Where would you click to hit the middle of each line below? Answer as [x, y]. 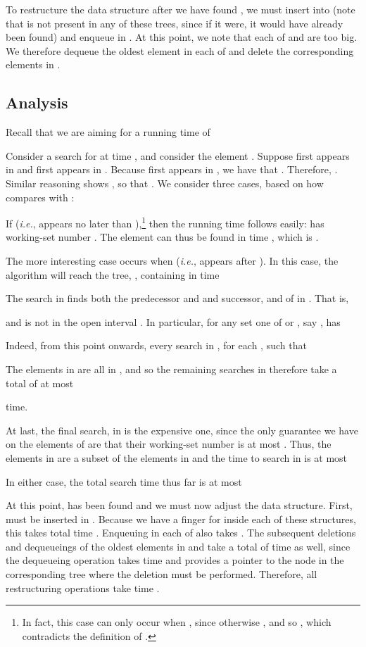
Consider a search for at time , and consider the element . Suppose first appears [178, 155]
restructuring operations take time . [83, 588]
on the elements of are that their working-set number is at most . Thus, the [169, 444]
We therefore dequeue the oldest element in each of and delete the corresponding [180, 50]
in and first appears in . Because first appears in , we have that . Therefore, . [172, 169]
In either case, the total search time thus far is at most [124, 481]
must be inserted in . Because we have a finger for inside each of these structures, [181, 519]
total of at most [40, 383]
